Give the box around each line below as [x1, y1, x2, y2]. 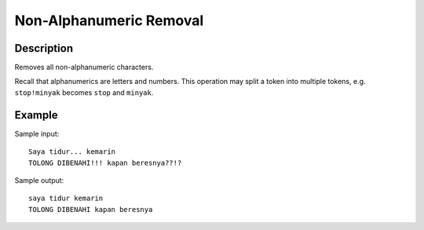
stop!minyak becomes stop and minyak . [14, 87, 154, 97]
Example [14, 108, 58, 122]
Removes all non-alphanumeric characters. [14, 63, 154, 72]
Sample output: [14, 175, 64, 184]
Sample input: [14, 129, 60, 138]
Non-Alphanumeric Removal [14, 12, 204, 29]
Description [14, 42, 74, 55]
